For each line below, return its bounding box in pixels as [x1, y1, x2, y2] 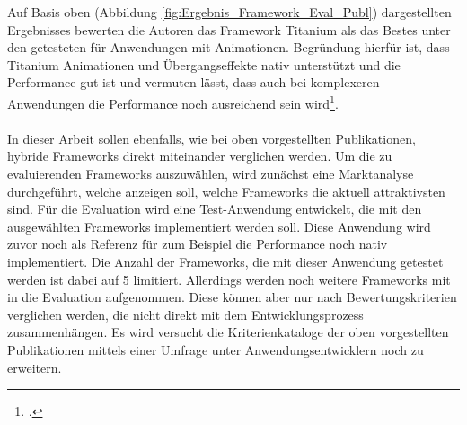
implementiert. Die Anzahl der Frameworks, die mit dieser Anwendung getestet [7, 252, 444, 270]
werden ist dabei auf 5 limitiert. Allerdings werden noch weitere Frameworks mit [7, 270, 451, 288]
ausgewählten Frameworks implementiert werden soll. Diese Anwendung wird [7, 217, 431, 235]
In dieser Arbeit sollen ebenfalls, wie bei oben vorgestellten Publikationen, [7, 128, 416, 147]
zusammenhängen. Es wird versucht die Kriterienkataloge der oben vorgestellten [7, 323, 449, 341]
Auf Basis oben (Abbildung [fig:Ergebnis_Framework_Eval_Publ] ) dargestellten [7, 3, 452, 21]
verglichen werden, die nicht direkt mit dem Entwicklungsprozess [7, 305, 364, 323]
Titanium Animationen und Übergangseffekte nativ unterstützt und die [7, 55, 401, 74]
